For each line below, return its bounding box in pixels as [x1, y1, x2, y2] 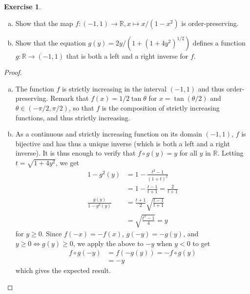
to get [192, 238, 210, 248]
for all [179, 148, 197, 158]
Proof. [4, 67, 22, 77]
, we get [55, 157, 79, 167]
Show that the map [15, 18, 73, 28]
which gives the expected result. [15, 265, 111, 275]
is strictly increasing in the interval [62, 83, 167, 93]
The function [15, 83, 54, 93]
